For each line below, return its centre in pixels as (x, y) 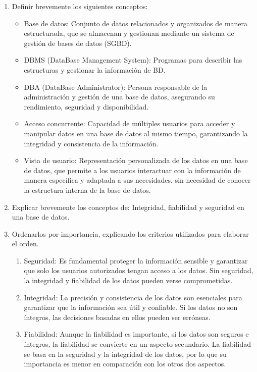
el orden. (25, 244)
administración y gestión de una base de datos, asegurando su (119, 97)
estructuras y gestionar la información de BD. (95, 69)
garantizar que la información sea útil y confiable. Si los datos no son (131, 307)
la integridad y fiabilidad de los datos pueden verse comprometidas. (128, 280)
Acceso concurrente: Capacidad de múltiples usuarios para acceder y (130, 123)
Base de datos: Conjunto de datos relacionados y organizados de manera (136, 23)
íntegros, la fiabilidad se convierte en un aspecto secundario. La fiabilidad (138, 344)
